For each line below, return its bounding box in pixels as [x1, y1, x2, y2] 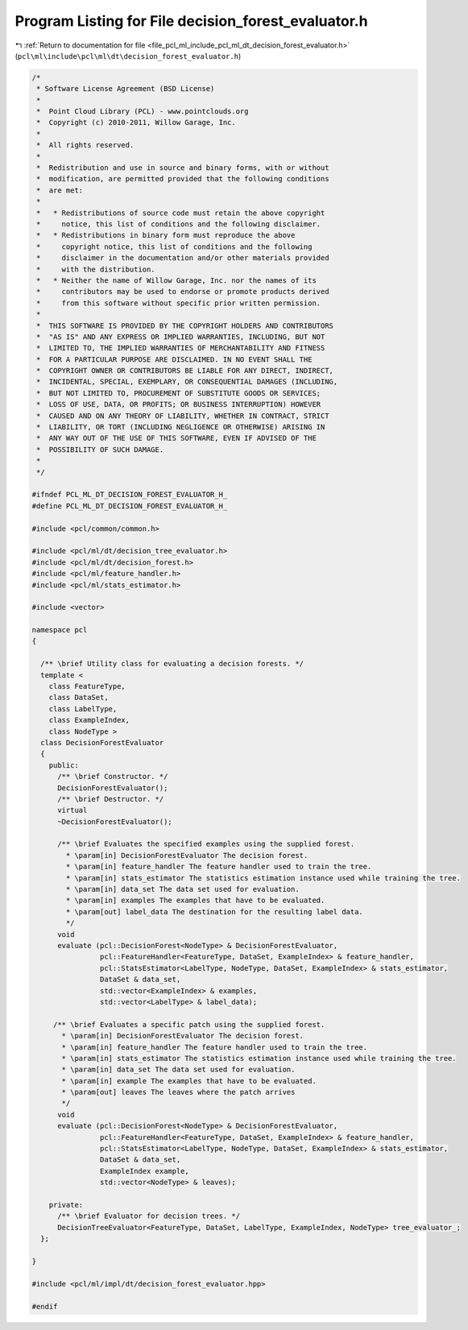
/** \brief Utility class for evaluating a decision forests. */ [40, 659, 304, 669]
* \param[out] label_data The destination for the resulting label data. [65, 907, 364, 916]
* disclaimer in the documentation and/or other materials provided [36, 254, 329, 263]
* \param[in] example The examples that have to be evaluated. [61, 1076, 317, 1085]
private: [48, 1200, 84, 1209]
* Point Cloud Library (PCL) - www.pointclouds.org [36, 107, 249, 116]
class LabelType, [48, 704, 118, 713]
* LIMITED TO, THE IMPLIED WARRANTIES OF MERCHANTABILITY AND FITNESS [36, 343, 325, 353]
